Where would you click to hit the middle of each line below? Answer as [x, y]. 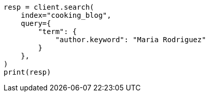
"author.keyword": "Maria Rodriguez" [131, 40]
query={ [36, 23]
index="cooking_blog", [66, 15]
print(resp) [27, 72]
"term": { [57, 31]
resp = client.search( [49, 7]
